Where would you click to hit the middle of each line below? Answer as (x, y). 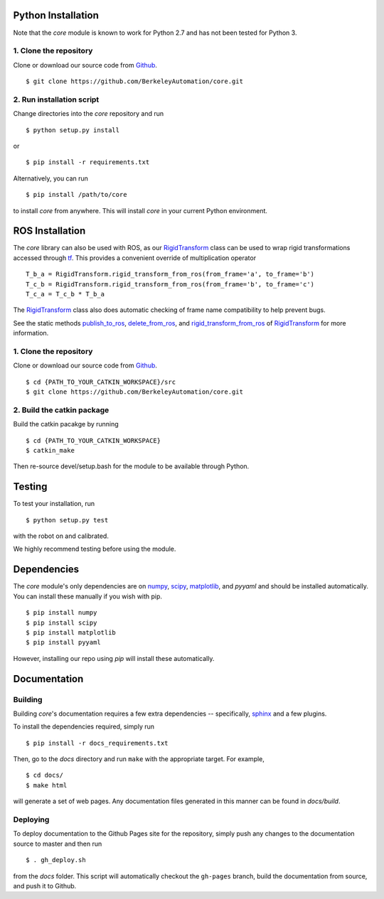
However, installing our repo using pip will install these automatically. (114, 658)
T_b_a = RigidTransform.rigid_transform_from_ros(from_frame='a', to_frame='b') (170, 274)
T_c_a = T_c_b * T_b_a (65, 294)
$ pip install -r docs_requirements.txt (97, 743)
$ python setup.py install (73, 130)
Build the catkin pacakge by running (66, 424)
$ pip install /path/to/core (76, 195)
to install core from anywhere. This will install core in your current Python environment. (140, 210)
